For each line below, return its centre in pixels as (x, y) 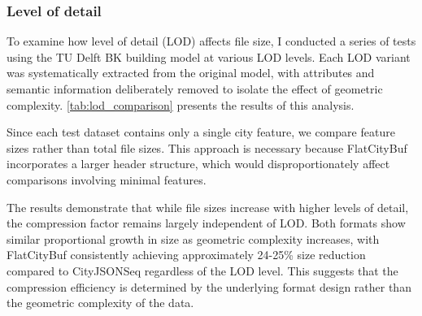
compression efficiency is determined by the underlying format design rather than (209, 286)
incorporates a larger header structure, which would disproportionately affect (198, 164)
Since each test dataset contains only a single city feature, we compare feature (201, 132)
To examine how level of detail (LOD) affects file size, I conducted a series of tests (211, 41)
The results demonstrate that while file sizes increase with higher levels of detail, (208, 207)
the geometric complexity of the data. (100, 303)
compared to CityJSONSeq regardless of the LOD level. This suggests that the (202, 270)
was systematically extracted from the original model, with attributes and (191, 73)
